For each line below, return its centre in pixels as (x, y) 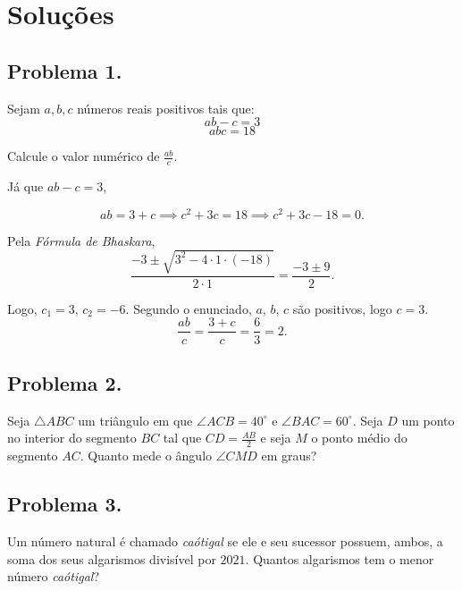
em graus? (289, 456)
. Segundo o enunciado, (189, 308)
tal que (182, 438)
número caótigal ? (53, 576)
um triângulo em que (135, 420)
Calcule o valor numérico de (84, 156)
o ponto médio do (359, 438)
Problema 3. (65, 504)
